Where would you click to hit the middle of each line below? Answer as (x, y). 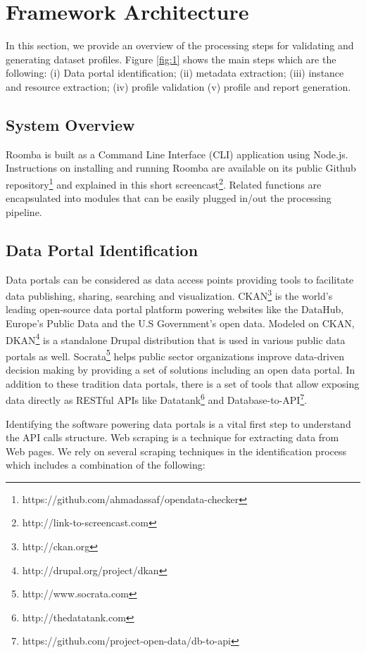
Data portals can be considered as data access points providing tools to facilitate (180, 279)
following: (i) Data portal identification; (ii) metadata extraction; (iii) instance (175, 73)
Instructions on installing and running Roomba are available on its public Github (181, 168)
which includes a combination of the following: (106, 465)
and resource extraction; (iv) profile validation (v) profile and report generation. (178, 86)
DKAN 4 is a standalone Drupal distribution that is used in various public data (176, 338)
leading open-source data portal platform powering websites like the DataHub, (175, 309)
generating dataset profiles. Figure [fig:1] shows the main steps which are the (171, 59)
